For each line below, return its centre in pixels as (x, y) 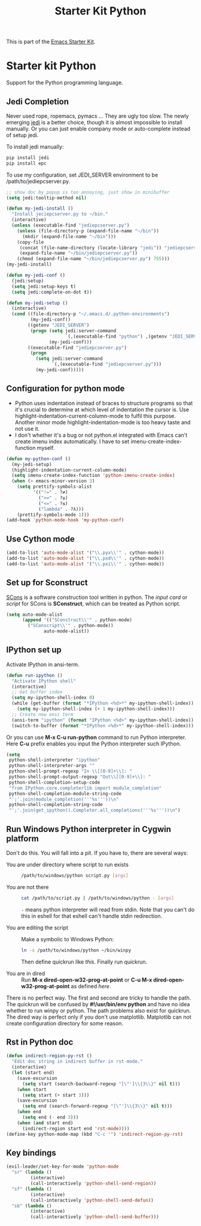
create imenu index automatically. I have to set (72, 441)
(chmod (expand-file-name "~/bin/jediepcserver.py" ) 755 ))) (93, 259)
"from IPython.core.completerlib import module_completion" (85, 788)
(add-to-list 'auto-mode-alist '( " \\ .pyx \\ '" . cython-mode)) (85, 553)
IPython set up (34, 650)
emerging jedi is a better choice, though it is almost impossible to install (94, 122)
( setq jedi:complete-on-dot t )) (52, 292)
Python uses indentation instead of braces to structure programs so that (104, 403)
